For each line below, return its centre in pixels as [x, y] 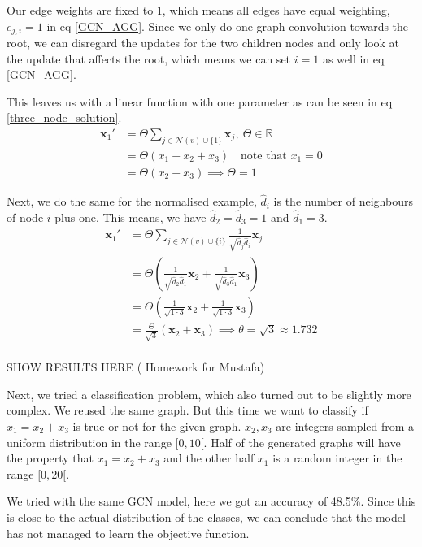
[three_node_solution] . [64, 117]
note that [264, 156]
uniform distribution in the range [89, 442]
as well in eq [353, 58]
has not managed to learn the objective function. [128, 533]
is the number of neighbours [343, 201]
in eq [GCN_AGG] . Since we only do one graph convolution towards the [228, 26]
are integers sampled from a [345, 425]
